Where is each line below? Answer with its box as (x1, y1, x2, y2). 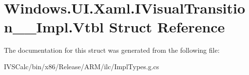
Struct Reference (109, 17, 225, 37)
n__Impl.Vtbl (4, 17, 104, 37)
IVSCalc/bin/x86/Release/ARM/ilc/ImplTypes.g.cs (4, 61, 159, 71)
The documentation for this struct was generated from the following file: (4, 45, 220, 55)
